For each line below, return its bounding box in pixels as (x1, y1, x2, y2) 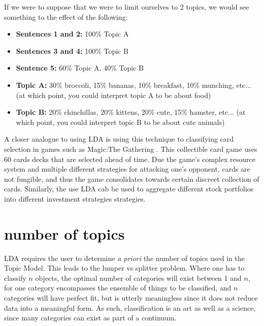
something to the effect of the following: (4, 11, 128, 22)
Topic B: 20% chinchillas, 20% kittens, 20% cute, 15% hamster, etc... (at (16, 107, 246, 117)
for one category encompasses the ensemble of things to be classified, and (4, 282, 232, 293)
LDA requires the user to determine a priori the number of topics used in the (4, 252, 245, 263)
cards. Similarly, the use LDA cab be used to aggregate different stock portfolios (4, 183, 254, 194)
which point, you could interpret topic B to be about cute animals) (16, 116, 225, 127)
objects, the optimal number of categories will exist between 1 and (35, 272, 242, 283)
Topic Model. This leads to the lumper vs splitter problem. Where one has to (4, 263, 245, 273)
